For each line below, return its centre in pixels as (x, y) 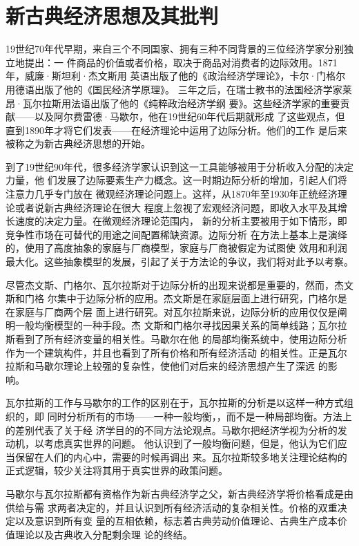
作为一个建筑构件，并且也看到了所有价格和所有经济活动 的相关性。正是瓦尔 (176, 352)
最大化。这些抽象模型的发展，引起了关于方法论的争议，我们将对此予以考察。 (179, 262)
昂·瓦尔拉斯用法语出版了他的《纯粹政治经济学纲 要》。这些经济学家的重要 (173, 103)
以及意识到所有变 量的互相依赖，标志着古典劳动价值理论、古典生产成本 (176, 521)
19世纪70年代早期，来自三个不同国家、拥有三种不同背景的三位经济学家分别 (175, 49)
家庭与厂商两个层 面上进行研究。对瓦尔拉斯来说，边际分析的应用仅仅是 (176, 311)
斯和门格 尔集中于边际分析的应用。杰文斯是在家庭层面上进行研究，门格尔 (172, 298)
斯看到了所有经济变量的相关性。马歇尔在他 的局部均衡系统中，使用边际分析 (176, 339)
